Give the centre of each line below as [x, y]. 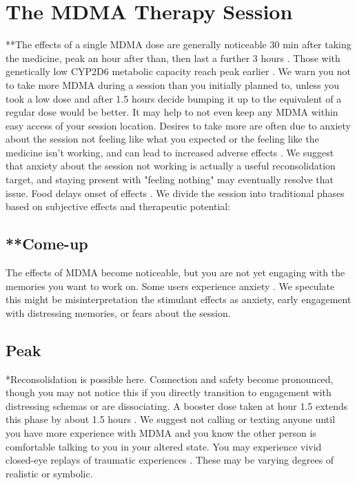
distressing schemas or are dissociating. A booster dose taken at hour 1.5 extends [177, 405]
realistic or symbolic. [49, 473]
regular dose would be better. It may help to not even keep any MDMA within [172, 112]
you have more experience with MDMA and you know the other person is [161, 433]
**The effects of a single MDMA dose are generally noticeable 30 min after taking [178, 44]
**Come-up [47, 244]
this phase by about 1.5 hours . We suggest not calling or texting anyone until [171, 419]
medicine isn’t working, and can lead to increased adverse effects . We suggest [170, 152]
